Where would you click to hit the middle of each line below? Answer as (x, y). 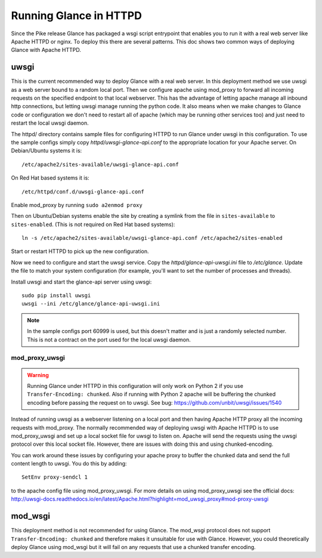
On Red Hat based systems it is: (50, 178)
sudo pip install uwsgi (56, 296)
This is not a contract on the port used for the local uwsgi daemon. (109, 340)
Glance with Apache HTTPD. (46, 50)
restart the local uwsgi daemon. (50, 123)
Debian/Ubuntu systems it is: (47, 151)
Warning (38, 375)
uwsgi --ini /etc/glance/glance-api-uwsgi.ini (91, 304)
